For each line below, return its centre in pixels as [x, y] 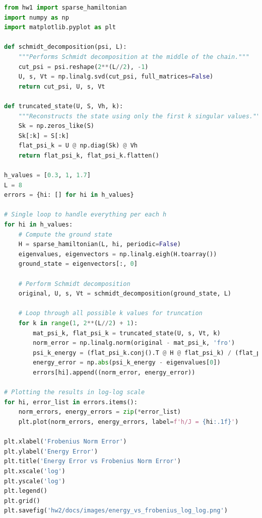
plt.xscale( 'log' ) [35, 471]
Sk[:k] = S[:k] [44, 136]
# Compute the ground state [65, 234]
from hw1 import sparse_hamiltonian [65, 8]
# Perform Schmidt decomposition [74, 284]
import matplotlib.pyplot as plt [60, 27]
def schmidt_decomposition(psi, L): [65, 47]
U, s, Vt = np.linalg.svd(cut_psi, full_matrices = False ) [116, 77]
